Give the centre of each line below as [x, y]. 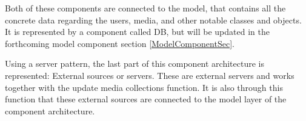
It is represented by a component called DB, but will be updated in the [137, 32]
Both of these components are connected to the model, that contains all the [145, 8]
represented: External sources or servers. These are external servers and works [150, 75]
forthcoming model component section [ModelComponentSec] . [120, 43]
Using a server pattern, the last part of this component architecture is [135, 64]
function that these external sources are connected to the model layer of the [146, 99]
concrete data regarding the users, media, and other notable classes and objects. [153, 20]
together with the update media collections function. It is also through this [144, 87]
